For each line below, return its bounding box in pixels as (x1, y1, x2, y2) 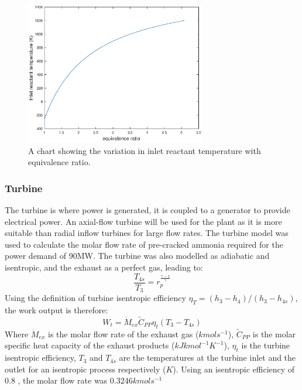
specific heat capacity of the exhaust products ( (5, 339, 175, 351)
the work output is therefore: (5, 303, 108, 316)
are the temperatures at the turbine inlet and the (119, 351, 296, 364)
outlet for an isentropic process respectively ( (5, 362, 166, 375)
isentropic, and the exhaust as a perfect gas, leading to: (5, 261, 203, 273)
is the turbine (241, 339, 290, 351)
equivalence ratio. (28, 156, 91, 168)
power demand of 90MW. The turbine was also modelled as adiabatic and (5, 249, 270, 262)
